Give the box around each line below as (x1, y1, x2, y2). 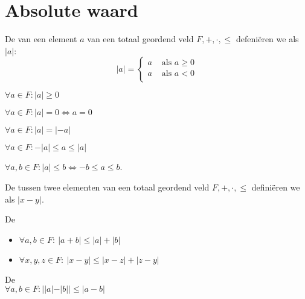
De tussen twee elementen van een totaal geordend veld (5, 180, 210, 193)
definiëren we (251, 180, 300, 193)
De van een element (5, 33, 77, 45)
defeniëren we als (236, 33, 299, 45)
